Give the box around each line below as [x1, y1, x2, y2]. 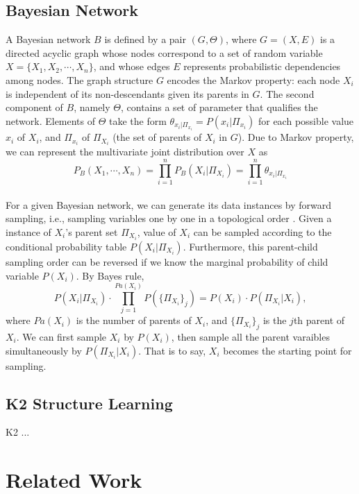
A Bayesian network [6, 32, 91, 46]
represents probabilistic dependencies [183, 59, 341, 74]
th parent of [293, 313, 345, 327]
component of [6, 100, 63, 114]
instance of [6, 224, 51, 239]
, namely [74, 100, 110, 114]
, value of [137, 224, 176, 239]
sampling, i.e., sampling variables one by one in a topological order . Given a [6, 211, 332, 225]
